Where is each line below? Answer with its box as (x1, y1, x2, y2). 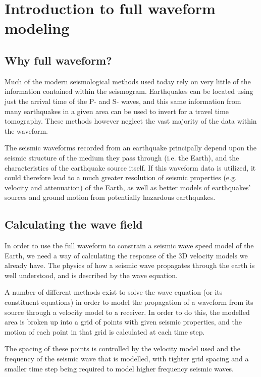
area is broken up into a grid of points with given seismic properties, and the (5, 316, 242, 327)
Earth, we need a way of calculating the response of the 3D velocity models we (5, 250, 248, 260)
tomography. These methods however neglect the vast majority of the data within (5, 116, 257, 126)
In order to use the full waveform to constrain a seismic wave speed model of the (5, 240, 254, 251)
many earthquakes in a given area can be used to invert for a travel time (5, 105, 229, 116)
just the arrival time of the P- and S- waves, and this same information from (5, 95, 241, 106)
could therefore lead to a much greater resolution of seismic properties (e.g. (5, 172, 237, 183)
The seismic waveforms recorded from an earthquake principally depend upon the (5, 142, 257, 153)
